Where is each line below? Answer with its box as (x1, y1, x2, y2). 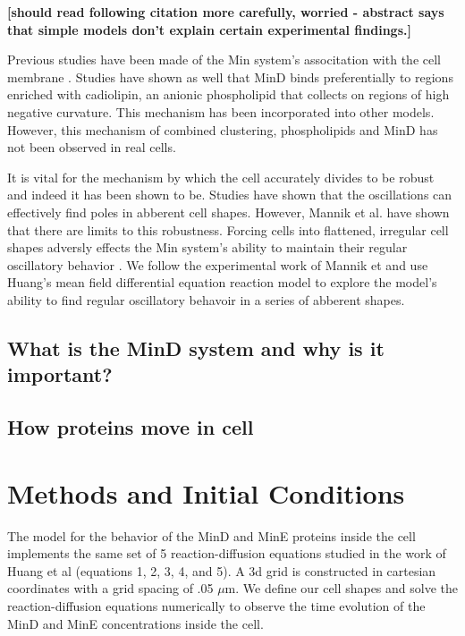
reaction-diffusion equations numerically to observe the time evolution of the (7, 596, 426, 615)
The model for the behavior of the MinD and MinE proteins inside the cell (7, 526, 416, 545)
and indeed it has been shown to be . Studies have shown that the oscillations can (7, 185, 452, 204)
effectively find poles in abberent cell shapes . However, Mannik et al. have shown (7, 202, 450, 221)
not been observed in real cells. (7, 138, 176, 157)
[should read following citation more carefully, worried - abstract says (7, 3, 444, 21)
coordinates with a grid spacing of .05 (7, 579, 214, 598)
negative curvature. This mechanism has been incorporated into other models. (7, 102, 435, 121)
